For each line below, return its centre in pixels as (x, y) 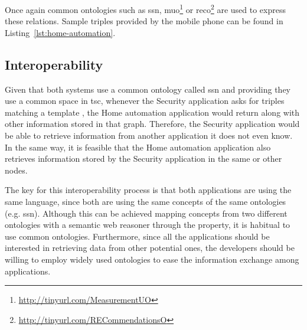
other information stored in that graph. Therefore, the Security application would (152, 124)
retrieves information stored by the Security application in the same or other (143, 159)
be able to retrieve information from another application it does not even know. (149, 135)
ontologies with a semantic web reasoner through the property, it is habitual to (148, 225)
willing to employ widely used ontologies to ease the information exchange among (152, 259)
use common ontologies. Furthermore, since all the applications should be (137, 236)
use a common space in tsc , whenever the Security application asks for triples (145, 101)
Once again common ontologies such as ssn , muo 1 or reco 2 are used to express (145, 9)
